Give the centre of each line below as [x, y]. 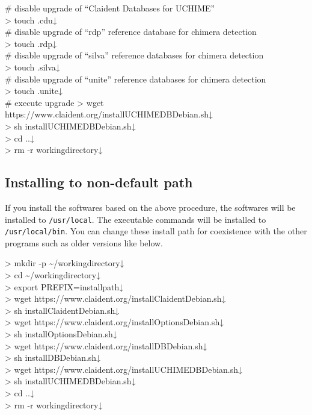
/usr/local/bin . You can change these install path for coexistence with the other [156, 231]
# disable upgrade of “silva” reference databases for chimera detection [134, 55]
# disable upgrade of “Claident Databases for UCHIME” [110, 8]
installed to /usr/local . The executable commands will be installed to [136, 219]
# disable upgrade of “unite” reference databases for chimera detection [136, 79]
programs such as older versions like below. [84, 242]
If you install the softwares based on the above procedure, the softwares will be [150, 207]
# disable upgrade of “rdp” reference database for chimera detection [131, 32]
